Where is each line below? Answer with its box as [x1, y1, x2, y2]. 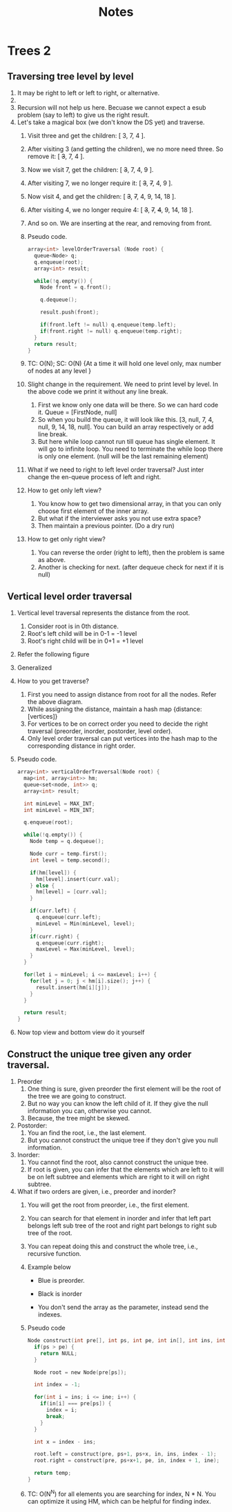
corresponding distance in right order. [27, 742, 136, 750]
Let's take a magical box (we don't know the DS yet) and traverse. [17, 118, 205, 126]
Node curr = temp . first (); [30, 851, 108, 857]
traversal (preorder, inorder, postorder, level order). [27, 727, 173, 735]
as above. [37, 556, 66, 564]
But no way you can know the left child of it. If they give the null [27, 1099, 209, 1107]
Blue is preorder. [37, 1277, 85, 1284]
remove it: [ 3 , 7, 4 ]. [27, 153, 85, 160]
